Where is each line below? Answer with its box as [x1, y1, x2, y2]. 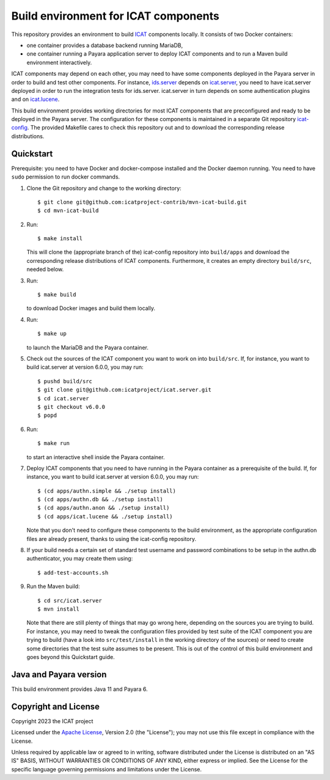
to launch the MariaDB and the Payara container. [26, 344, 149, 351]
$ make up [37, 330, 67, 337]
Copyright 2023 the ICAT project [11, 717, 94, 724]
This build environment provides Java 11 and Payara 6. [11, 685, 148, 693]
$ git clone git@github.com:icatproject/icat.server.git [37, 386, 212, 394]
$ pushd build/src [37, 378, 93, 384]
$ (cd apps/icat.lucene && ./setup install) [37, 513, 174, 520]
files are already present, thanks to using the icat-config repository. [26, 535, 197, 542]
